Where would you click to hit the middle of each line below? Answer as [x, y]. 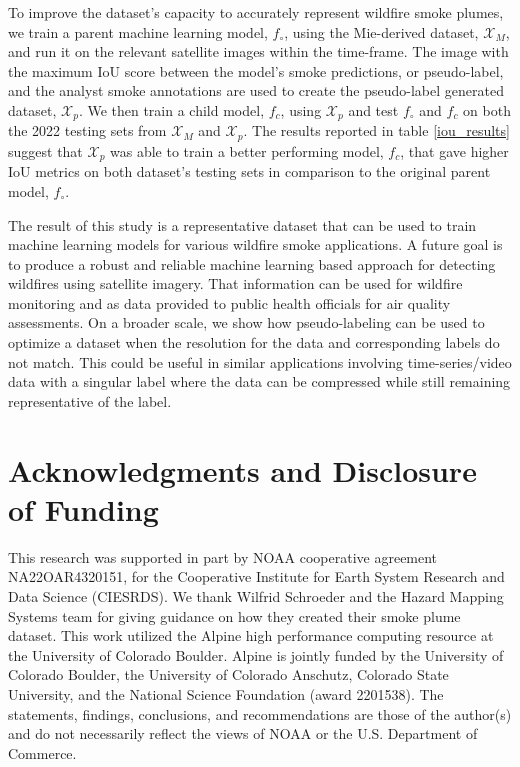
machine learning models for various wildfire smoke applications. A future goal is [255, 244]
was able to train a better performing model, [247, 150]
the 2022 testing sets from [87, 130]
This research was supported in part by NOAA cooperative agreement [223, 556]
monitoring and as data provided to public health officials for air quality [229, 302]
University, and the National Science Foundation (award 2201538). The [226, 693]
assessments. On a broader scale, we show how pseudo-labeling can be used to [246, 322]
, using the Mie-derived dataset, [381, 31]
